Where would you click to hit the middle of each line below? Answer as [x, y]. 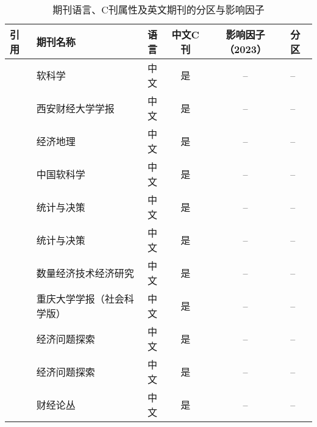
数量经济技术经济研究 [85, 273]
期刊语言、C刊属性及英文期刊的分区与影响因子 [158, 9]
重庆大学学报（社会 [80, 299]
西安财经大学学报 [75, 108]
